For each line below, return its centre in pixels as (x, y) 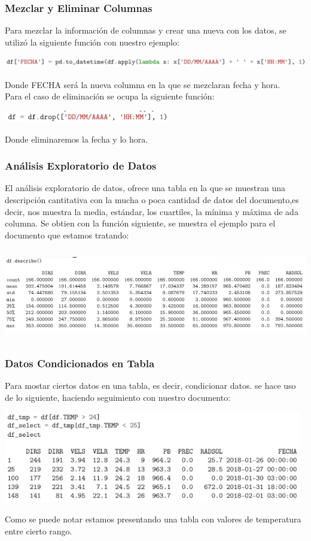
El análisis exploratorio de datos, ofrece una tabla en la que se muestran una (145, 188)
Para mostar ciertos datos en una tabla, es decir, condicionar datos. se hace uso (150, 386)
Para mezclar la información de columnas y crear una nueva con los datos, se (146, 30)
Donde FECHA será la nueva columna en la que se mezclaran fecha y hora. (143, 84)
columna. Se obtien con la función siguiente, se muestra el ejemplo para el (140, 223)
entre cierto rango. (39, 531)
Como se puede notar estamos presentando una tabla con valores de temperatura (153, 519)
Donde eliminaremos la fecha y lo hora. (77, 139)
